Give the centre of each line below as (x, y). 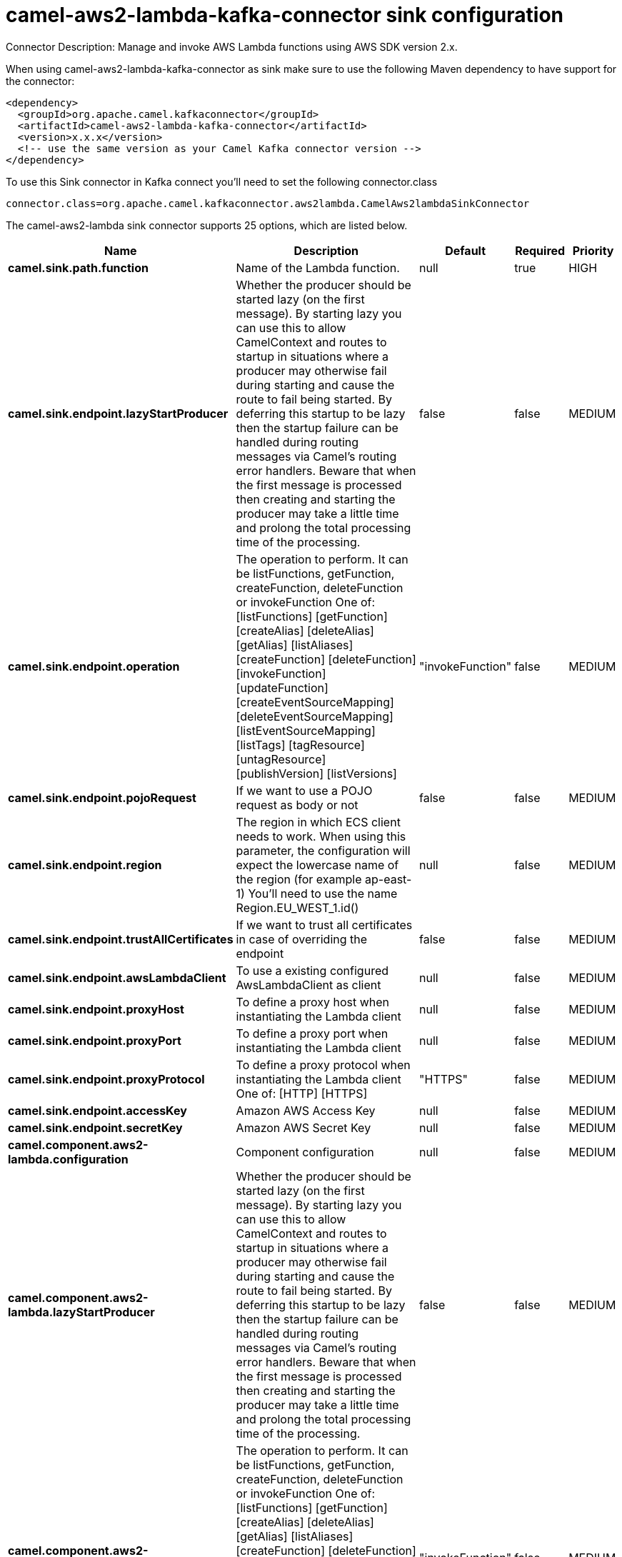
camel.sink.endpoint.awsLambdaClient (117, 977)
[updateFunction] (282, 687)
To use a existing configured (312, 970)
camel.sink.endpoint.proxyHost (96, 1009)
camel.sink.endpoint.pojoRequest (102, 797)
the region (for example (299, 879)
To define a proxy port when (312, 1033)
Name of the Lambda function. (318, 267)
